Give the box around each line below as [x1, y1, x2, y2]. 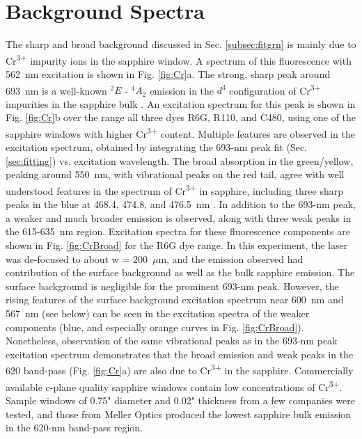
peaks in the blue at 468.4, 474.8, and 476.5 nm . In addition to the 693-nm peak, [6, 197, 356, 211]
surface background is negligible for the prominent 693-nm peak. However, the [6, 278, 339, 293]
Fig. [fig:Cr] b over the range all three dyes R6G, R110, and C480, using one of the [6, 110, 356, 125]
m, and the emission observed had [158, 251, 304, 266]
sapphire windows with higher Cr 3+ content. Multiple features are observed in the [6, 125, 355, 141]
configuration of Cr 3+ [229, 81, 321, 97]
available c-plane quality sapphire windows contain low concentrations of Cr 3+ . [6, 377, 343, 394]
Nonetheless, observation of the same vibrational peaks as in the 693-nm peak [6, 333, 338, 348]
